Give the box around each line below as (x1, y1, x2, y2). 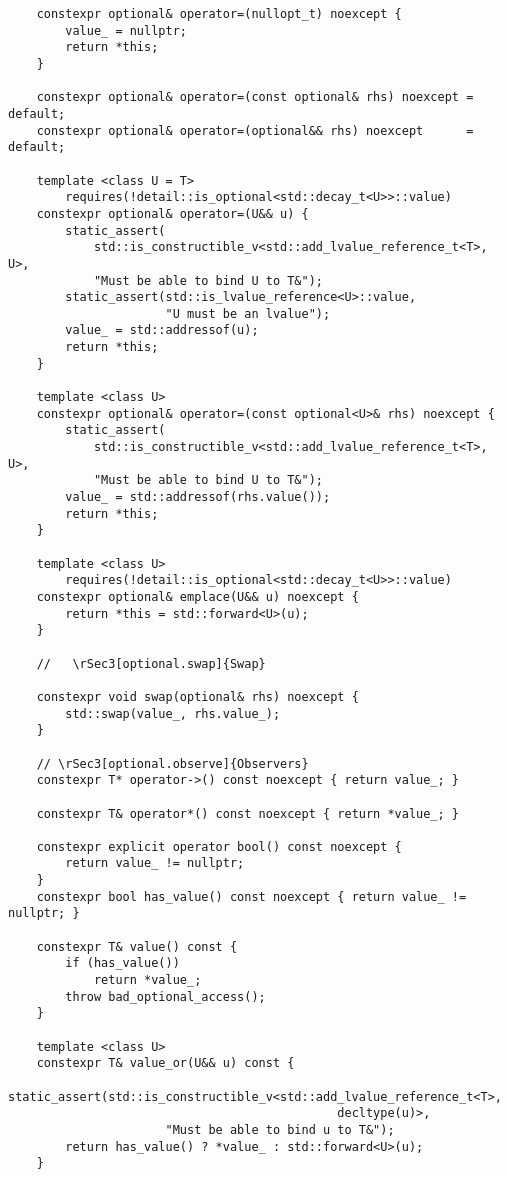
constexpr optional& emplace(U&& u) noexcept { (36, 589, 359, 604)
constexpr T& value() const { (36, 939, 238, 954)
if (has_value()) (65, 956, 180, 971)
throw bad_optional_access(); (65, 989, 266, 1004)
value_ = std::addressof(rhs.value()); (65, 490, 331, 505)
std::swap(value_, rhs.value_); (65, 706, 281, 721)
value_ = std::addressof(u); (65, 323, 259, 338)
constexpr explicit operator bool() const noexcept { (36, 839, 402, 854)
